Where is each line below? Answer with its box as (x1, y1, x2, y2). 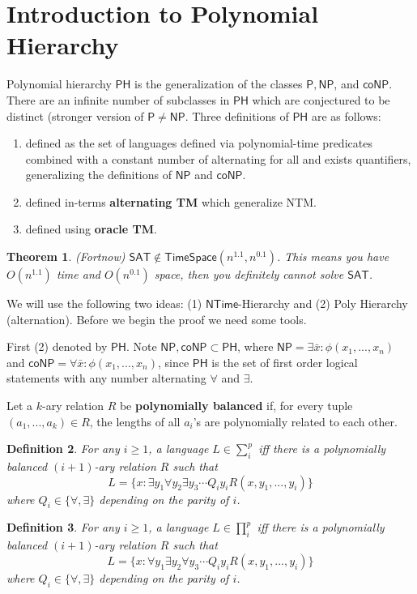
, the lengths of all (89, 412, 181, 429)
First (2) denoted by (6, 338, 108, 355)
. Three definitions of (185, 107, 289, 124)
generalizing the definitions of (25, 166, 172, 183)
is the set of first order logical (211, 353, 358, 370)
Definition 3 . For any (6, 519, 120, 536)
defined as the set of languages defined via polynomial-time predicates (25, 135, 372, 152)
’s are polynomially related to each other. (193, 412, 398, 429)
